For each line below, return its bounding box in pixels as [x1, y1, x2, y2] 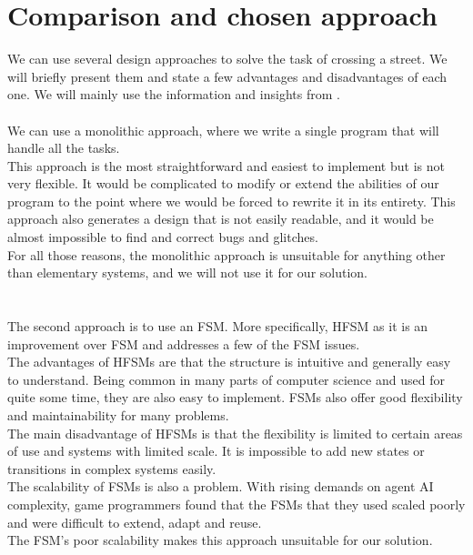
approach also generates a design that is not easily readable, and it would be [7, 209, 434, 228]
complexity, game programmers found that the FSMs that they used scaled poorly [7, 494, 466, 513]
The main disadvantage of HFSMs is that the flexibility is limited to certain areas [7, 423, 463, 442]
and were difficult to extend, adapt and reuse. [7, 512, 262, 531]
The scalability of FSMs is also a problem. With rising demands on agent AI [7, 477, 434, 496]
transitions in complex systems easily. [7, 459, 216, 478]
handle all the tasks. [7, 138, 120, 157]
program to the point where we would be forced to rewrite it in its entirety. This [7, 191, 456, 210]
